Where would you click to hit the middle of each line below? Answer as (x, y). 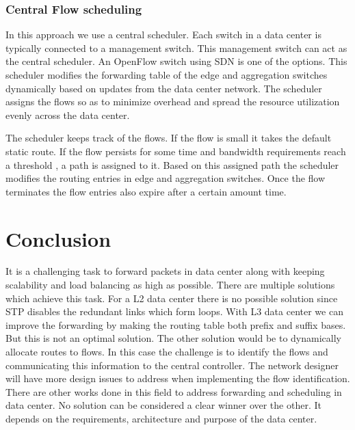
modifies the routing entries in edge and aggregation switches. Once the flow (166, 178)
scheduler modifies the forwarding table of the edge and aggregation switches (167, 75)
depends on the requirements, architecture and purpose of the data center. (161, 418)
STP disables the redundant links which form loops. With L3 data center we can (174, 311)
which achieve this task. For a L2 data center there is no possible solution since (172, 298)
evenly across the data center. (68, 115)
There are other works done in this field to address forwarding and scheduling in (174, 391)
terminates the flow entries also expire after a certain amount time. (146, 191)
